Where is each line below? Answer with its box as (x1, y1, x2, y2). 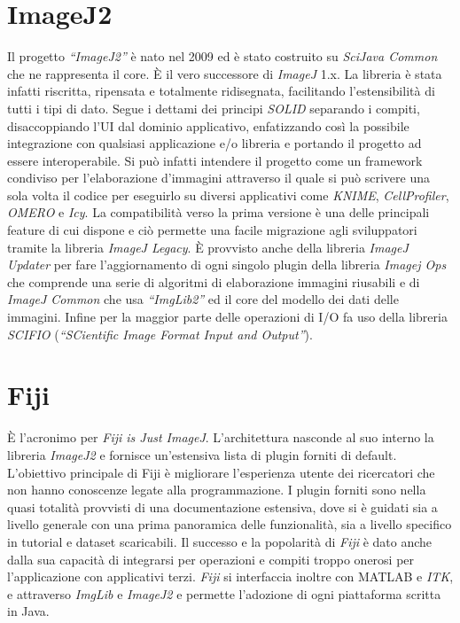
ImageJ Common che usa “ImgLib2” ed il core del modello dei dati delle (7, 290, 399, 308)
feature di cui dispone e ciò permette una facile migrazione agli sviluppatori (7, 221, 417, 239)
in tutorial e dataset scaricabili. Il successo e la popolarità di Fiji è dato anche (7, 532, 433, 550)
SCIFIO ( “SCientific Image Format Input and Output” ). (7, 324, 313, 343)
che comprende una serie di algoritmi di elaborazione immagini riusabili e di (7, 272, 420, 291)
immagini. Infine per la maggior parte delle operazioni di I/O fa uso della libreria (7, 308, 448, 326)
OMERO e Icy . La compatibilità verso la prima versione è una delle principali (7, 203, 430, 222)
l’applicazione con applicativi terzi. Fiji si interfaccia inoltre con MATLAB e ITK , (7, 567, 454, 586)
